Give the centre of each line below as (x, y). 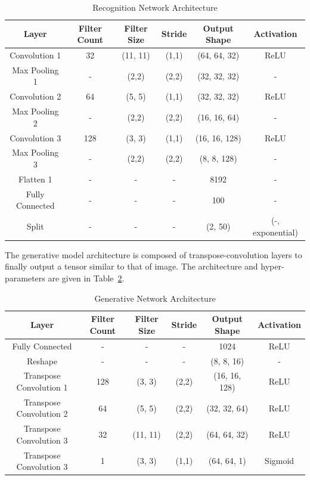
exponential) (275, 232)
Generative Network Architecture (155, 298)
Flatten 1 (35, 179)
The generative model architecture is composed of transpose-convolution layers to (154, 254)
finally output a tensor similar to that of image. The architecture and (131, 266)
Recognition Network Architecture (155, 7)
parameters (25, 278)
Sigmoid (280, 461)
